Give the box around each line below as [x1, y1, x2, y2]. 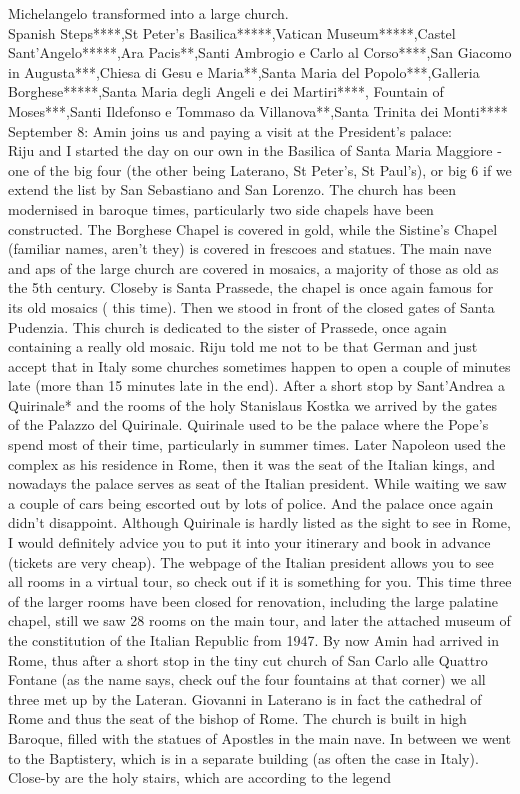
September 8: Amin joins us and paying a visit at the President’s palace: [8, 120, 452, 141]
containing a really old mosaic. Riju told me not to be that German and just [8, 336, 478, 357]
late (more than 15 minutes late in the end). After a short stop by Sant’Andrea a [8, 375, 505, 396]
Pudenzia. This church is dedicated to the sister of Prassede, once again [8, 316, 447, 337]
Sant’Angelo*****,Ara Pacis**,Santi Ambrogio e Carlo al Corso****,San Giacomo [8, 42, 512, 63]
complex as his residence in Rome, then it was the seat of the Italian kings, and [8, 453, 496, 474]
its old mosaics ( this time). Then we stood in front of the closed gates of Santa [8, 296, 495, 317]
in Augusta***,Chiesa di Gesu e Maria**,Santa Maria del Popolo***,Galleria [8, 61, 480, 82]
